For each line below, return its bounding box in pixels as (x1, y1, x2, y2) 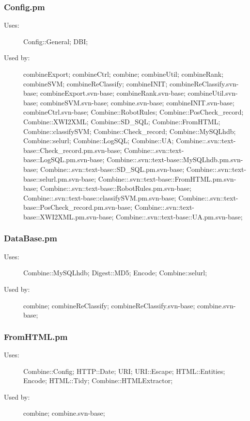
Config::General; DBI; (23, 36, 88, 46)
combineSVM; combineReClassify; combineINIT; (23, 78, 168, 88)
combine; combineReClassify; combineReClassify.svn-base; (23, 300, 195, 310)
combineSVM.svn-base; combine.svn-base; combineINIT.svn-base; (40, 97, 234, 107)
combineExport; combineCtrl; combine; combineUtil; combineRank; (23, 69, 224, 79)
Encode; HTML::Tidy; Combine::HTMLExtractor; (23, 375, 173, 386)
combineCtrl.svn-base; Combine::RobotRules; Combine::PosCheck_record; (23, 107, 244, 117)
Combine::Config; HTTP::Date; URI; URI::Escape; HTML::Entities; (23, 366, 225, 376)
